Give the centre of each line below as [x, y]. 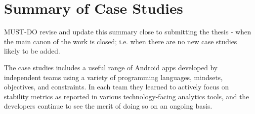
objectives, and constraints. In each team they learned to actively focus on [116, 87]
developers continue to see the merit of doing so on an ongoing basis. [108, 106]
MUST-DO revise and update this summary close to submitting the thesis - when [128, 32]
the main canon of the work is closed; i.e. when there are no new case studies [121, 41]
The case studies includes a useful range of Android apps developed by [111, 67]
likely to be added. [32, 51]
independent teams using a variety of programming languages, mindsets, [113, 77]
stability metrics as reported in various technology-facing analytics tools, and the [127, 96]
